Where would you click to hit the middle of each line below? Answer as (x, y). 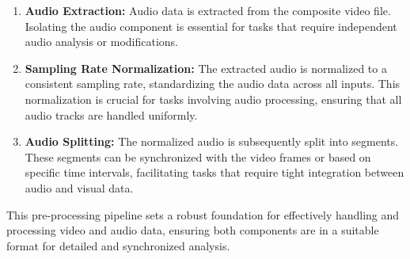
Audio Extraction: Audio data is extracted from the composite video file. (208, 10)
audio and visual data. (79, 187)
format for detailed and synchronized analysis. (118, 245)
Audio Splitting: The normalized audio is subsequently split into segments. (212, 141)
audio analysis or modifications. (101, 42)
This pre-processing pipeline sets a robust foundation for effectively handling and (203, 214)
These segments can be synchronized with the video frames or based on (198, 156)
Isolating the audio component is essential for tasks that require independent (211, 26)
